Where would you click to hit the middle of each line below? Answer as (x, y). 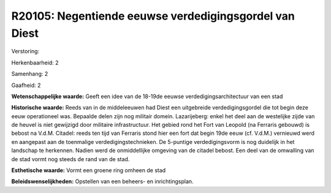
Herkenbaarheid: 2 (35, 62)
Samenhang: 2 (30, 74)
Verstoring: (25, 51)
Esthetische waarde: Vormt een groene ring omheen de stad (89, 170)
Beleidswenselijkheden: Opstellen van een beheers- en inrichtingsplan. (102, 181)
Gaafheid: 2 (26, 85)
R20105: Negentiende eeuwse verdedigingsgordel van (153, 16)
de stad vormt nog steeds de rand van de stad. (70, 159)
